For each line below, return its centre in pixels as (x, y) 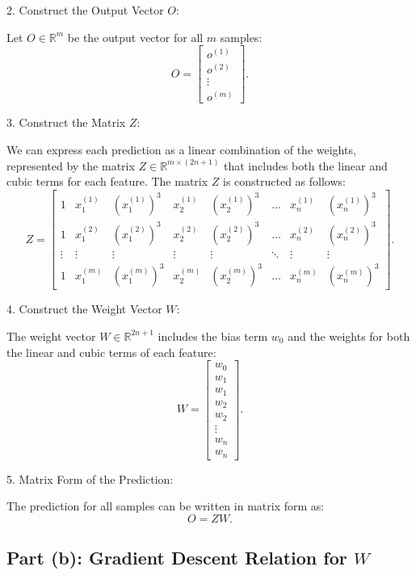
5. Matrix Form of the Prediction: (90, 478)
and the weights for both (349, 336)
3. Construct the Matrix (66, 122)
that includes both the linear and (306, 165)
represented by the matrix (71, 165)
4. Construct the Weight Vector (84, 309)
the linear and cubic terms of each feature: (111, 352)
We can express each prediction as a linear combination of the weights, (181, 149)
